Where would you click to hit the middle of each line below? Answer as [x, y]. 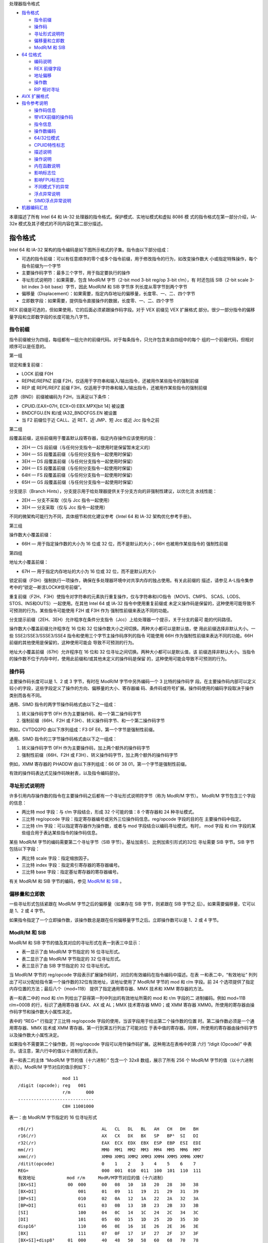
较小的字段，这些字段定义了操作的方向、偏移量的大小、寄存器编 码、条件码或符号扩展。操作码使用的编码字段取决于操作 [132, 688]
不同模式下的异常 [51, 187]
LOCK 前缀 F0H [37, 374]
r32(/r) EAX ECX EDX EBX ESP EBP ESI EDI [110, 1143]
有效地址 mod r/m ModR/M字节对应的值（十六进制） [92, 1178]
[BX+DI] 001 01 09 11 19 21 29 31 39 [108, 1192]
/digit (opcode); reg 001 [52, 1085]
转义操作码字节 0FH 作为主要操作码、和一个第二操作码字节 [81, 713]
